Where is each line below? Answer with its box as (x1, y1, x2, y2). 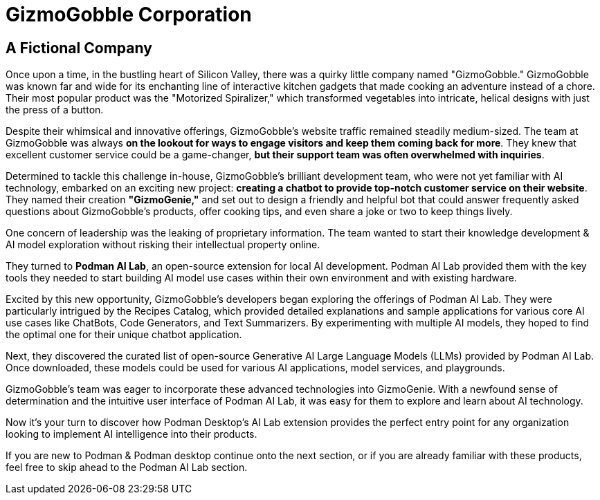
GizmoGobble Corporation (6, 3, 252, 26)
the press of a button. (6, 104, 104, 116)
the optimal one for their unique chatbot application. (6, 328, 242, 341)
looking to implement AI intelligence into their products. (6, 428, 257, 441)
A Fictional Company (6, 39, 152, 57)
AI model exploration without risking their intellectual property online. (6, 239, 320, 251)
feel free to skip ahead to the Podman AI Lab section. (6, 461, 248, 474)
